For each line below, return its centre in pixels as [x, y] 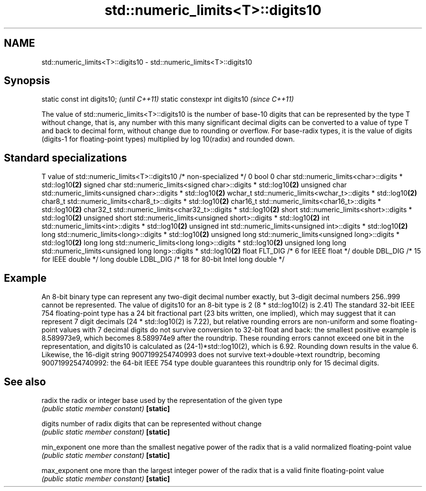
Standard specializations [65, 158]
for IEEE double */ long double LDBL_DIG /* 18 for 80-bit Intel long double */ [163, 259]
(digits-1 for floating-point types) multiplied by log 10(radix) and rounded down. [168, 139]
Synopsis [27, 81]
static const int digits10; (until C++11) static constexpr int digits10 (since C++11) [168, 99]
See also [25, 382]
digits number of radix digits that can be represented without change [151, 423]
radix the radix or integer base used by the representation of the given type [162, 400]
